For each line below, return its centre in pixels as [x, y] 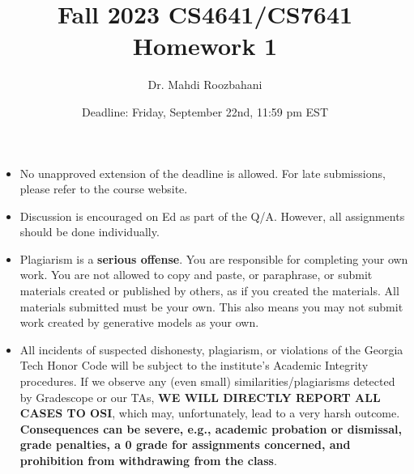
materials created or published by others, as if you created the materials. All [209, 291]
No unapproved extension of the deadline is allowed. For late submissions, [203, 173]
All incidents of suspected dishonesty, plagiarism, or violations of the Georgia [211, 349]
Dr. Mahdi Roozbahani [205, 85]
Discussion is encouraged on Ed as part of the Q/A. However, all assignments [212, 216]
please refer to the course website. [104, 189]
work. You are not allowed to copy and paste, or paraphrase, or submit [196, 275]
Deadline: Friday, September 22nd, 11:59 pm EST [205, 111]
